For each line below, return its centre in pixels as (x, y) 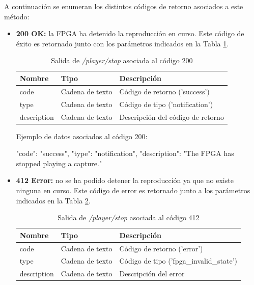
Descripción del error (152, 274)
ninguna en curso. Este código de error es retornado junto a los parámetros (133, 190)
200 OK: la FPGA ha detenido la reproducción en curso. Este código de (130, 33)
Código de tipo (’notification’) (166, 104)
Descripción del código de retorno (172, 116)
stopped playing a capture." (59, 163)
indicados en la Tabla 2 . (53, 200)
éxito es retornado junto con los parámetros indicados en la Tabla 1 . (122, 43)
